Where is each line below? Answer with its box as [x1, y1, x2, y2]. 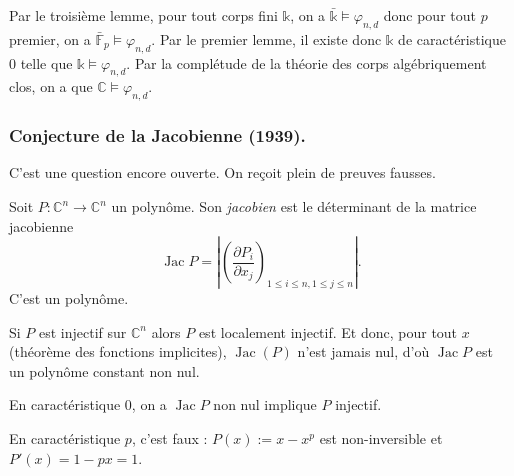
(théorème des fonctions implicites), [9, 341, 227, 362]
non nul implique [213, 394, 317, 415]
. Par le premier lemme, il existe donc [151, 28, 382, 49]
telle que [20, 52, 73, 73]
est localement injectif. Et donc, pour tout [198, 321, 458, 342]
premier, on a [9, 28, 91, 49]
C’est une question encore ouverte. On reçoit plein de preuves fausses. [9, 162, 436, 183]
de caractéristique [398, 28, 506, 49]
